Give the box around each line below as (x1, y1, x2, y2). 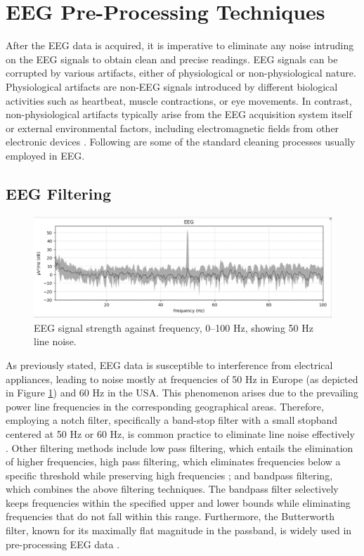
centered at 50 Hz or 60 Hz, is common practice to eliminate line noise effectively (6, 426, 355, 441)
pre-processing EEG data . (6, 536, 120, 551)
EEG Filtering (6, 182, 111, 204)
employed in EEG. (6, 148, 85, 162)
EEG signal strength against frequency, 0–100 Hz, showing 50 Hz (34, 320, 313, 335)
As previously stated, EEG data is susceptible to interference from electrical (6, 357, 333, 372)
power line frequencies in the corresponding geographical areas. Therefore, (6, 399, 324, 413)
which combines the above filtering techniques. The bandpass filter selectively (6, 481, 339, 496)
